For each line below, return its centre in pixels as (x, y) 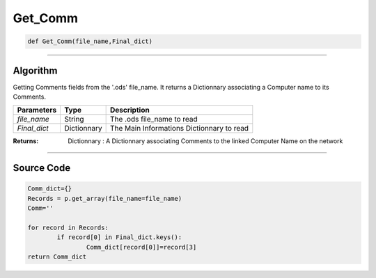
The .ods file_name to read (154, 120)
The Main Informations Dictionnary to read (179, 129)
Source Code (42, 168)
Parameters (37, 110)
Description (130, 110)
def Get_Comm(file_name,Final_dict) (90, 41)
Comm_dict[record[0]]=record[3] (141, 247)
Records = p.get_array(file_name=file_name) (105, 198)
